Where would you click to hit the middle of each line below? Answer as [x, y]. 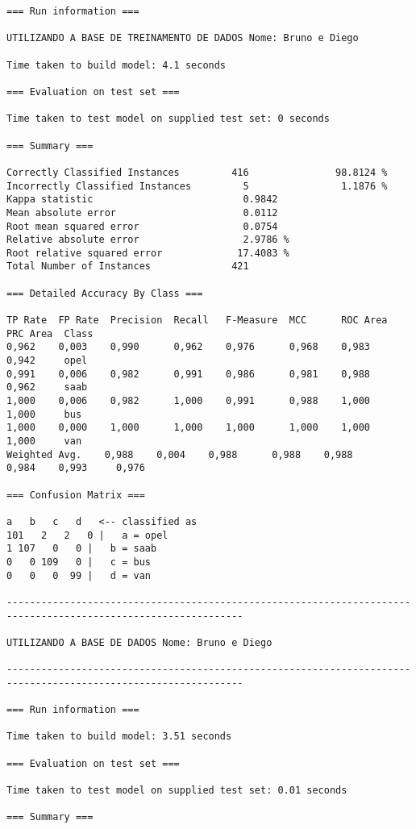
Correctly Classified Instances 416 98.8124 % [197, 172]
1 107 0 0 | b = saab [82, 549]
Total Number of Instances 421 [128, 267]
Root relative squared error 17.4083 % [148, 253]
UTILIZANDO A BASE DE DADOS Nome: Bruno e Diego [139, 642]
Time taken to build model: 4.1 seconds [116, 65]
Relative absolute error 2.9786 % [148, 240]
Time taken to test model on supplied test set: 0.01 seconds [177, 791]
